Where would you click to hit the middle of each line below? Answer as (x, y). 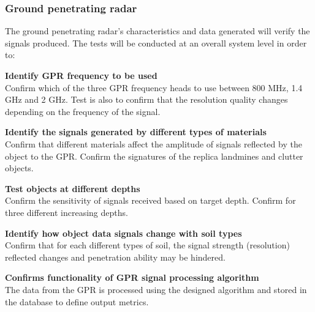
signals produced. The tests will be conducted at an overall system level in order (156, 43)
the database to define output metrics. (77, 301)
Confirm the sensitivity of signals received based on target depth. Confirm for (150, 200)
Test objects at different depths (73, 188)
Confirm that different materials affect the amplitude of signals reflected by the (154, 143)
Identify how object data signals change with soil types (123, 233)
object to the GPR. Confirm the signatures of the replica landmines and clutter (154, 156)
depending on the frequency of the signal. (83, 111)
